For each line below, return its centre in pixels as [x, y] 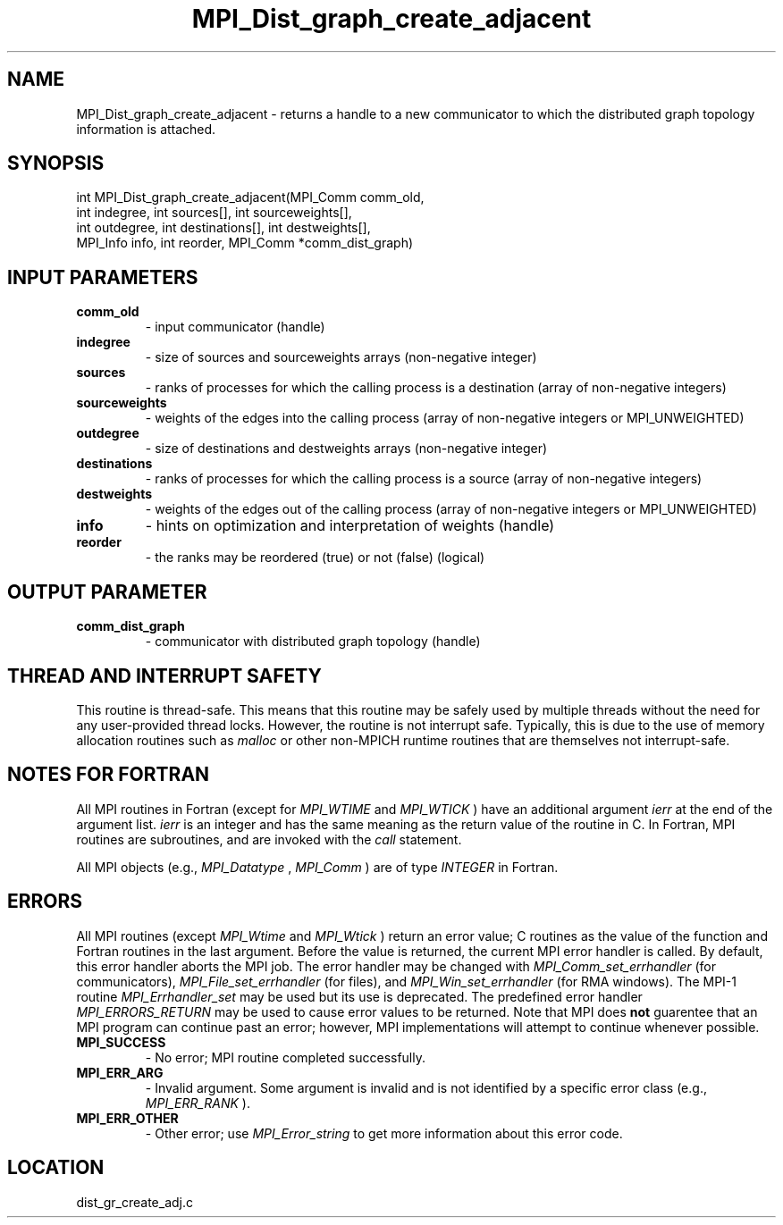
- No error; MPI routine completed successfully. [286, 1057]
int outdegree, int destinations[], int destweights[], [223, 228]
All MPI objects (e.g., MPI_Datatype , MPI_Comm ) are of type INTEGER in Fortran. [317, 867]
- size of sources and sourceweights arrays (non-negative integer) [341, 357]
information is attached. [146, 129]
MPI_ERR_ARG [120, 1072]
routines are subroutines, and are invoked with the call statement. [269, 839]
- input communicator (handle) [235, 327]
